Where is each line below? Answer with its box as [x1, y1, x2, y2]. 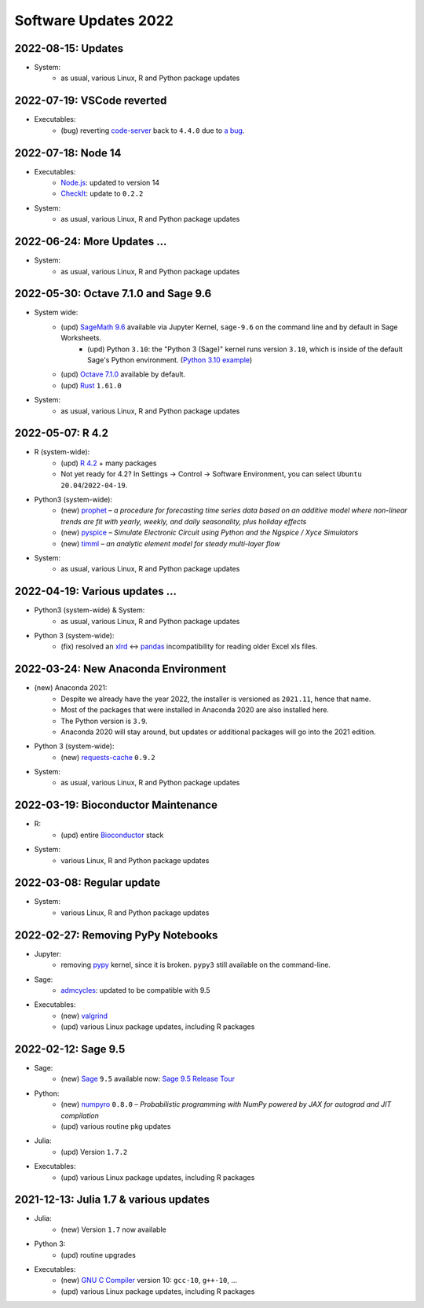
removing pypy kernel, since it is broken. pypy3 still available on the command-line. [60, 960, 331, 970]
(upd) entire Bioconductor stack [60, 830, 164, 840]
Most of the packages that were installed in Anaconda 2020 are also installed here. [60, 705, 330, 715]
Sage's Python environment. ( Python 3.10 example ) [87, 355, 253, 365]
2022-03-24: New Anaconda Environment [14, 663, 227, 676]
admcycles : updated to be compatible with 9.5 [60, 985, 211, 994]
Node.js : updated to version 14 [60, 178, 160, 188]
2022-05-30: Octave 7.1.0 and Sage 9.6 [14, 287, 212, 300]
